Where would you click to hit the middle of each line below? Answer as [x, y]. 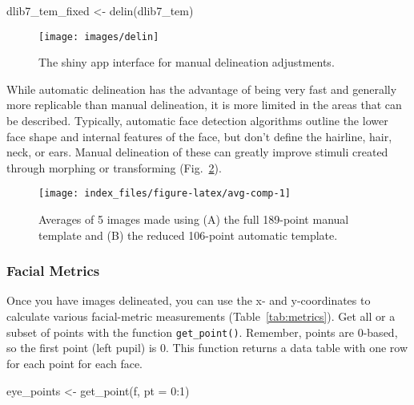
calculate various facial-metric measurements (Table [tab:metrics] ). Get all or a [201, 316]
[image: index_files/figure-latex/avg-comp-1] [165, 194]
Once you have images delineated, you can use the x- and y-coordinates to [189, 300]
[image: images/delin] [99, 36]
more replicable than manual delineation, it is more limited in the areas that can [204, 105]
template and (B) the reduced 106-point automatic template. [188, 235]
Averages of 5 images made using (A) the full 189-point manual [194, 219]
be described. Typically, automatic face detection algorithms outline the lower [197, 121]
